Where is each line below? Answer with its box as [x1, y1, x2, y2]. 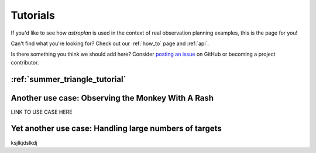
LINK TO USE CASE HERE [11, 108, 73, 115]
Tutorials [11, 9, 55, 22]
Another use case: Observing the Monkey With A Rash [11, 93, 214, 103]
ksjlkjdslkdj [11, 139, 37, 146]
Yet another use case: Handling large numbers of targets [11, 124, 222, 134]
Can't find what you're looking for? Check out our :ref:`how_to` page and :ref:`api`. [11, 40, 209, 47]
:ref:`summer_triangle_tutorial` [11, 74, 126, 84]
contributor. [11, 59, 39, 66]
